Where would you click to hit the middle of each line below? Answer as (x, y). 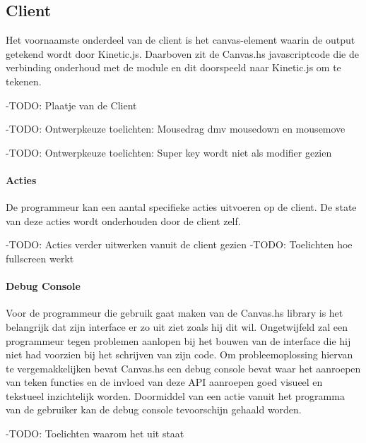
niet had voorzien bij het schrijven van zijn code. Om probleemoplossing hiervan (179, 354)
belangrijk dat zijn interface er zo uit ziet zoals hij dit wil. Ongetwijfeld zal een (177, 326)
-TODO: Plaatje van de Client (71, 105)
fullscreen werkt (40, 258)
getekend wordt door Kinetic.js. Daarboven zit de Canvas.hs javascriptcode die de (182, 53)
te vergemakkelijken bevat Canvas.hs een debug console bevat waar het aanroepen (183, 368)
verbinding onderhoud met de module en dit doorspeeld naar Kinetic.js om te (173, 67)
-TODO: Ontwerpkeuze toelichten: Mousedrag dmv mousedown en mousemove (176, 129)
